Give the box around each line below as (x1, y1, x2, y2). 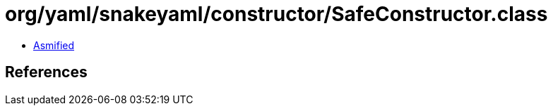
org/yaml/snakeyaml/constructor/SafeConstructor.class (5, 2, 548, 26)
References (5, 63, 88, 81)
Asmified (33, 39, 75, 51)
